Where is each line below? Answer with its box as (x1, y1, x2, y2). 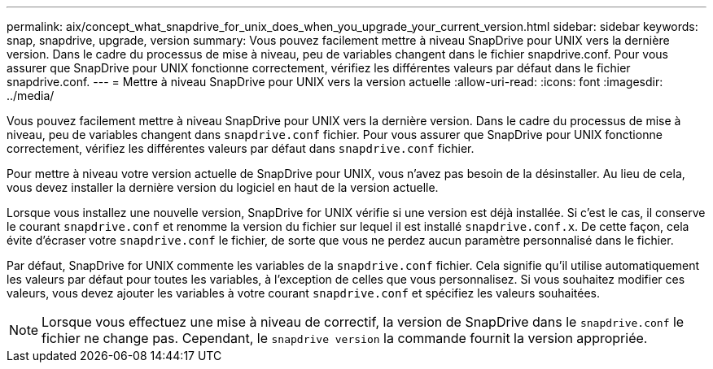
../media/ (7, 89, 55, 102)
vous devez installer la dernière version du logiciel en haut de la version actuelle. (7, 180, 439, 194)
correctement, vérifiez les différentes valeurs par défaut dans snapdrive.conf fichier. (7, 141, 475, 155)
